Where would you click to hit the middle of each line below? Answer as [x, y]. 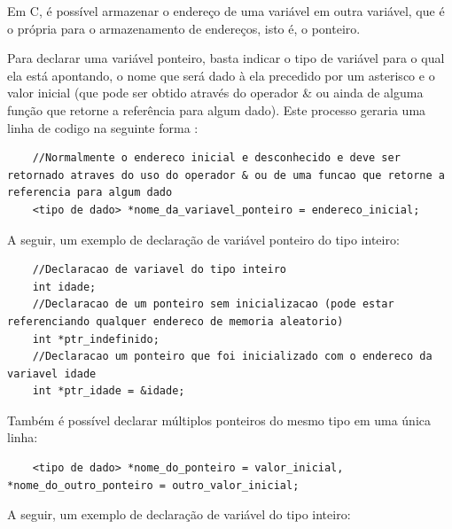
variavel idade [52, 373]
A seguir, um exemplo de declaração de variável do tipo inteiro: [179, 514]
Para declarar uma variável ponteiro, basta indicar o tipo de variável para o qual [226, 58]
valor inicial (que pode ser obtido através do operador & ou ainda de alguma [215, 93]
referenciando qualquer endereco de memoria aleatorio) [175, 321]
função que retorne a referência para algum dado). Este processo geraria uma [217, 109]
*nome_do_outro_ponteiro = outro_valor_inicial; [153, 485]
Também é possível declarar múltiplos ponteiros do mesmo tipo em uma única [219, 420]
